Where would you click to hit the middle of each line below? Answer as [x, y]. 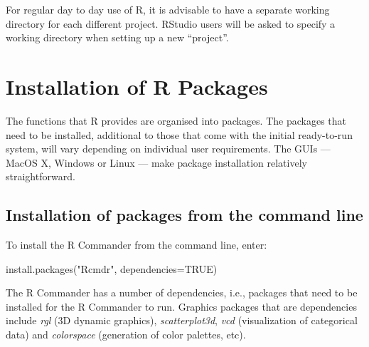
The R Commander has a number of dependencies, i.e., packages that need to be [182, 292]
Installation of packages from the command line [184, 215]
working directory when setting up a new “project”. [117, 37]
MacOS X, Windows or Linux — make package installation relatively [156, 162]
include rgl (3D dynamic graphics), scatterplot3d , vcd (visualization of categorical [182, 320]
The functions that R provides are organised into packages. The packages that [176, 120]
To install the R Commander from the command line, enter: [137, 245]
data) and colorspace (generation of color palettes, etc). [126, 335]
